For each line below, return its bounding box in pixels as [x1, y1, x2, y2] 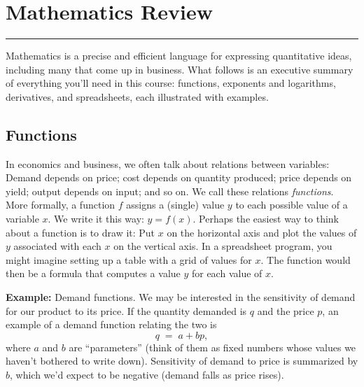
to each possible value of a [235, 197, 348, 212]
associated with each [13, 239, 101, 253]
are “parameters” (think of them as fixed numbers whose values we [69, 339, 356, 354]
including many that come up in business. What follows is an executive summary [6, 62, 353, 76]
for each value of [191, 266, 262, 281]
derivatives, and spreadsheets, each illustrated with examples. [6, 89, 269, 104]
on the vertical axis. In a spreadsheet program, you [113, 239, 332, 253]
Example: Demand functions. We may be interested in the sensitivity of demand [6, 290, 356, 304]
